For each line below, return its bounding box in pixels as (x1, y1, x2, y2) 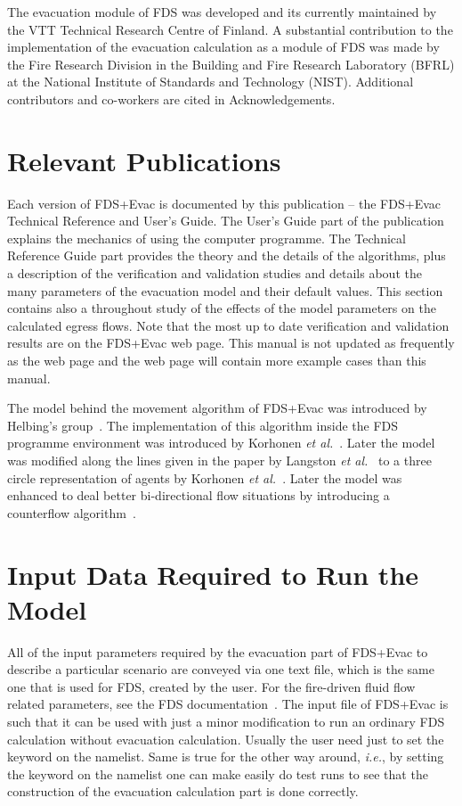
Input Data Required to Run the (7, 555, 419, 592)
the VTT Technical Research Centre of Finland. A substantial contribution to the (7, 20, 453, 38)
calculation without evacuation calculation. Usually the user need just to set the (7, 729, 444, 748)
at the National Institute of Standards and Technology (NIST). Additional (7, 72, 414, 91)
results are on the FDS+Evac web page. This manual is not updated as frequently (7, 333, 455, 352)
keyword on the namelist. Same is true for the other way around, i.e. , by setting (7, 747, 444, 766)
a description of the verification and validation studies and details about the (7, 264, 422, 283)
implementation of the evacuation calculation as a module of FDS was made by (7, 37, 440, 56)
